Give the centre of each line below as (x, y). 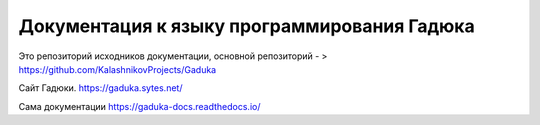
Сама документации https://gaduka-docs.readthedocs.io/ (139, 106)
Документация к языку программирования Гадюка (246, 26)
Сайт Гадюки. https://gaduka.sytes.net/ (100, 88)
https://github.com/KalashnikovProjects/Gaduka (117, 69)
